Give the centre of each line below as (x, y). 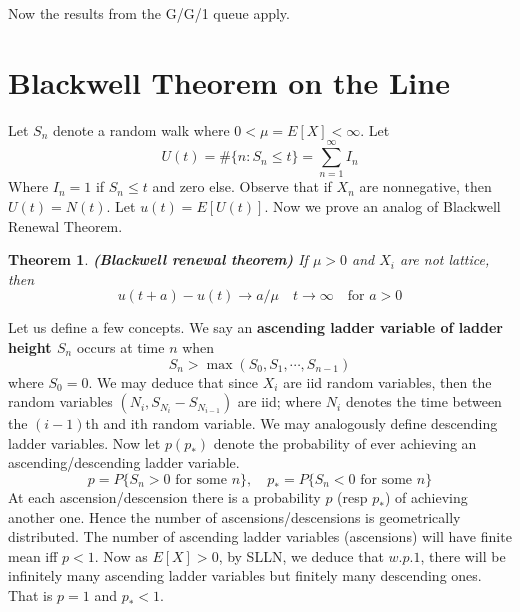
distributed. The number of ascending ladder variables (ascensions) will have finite (260, 536)
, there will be (463, 555)
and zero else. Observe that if (242, 186)
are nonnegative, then (425, 186)
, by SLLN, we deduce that (301, 555)
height (30, 347)
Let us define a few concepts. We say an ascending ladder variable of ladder (255, 327)
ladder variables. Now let (84, 442)
